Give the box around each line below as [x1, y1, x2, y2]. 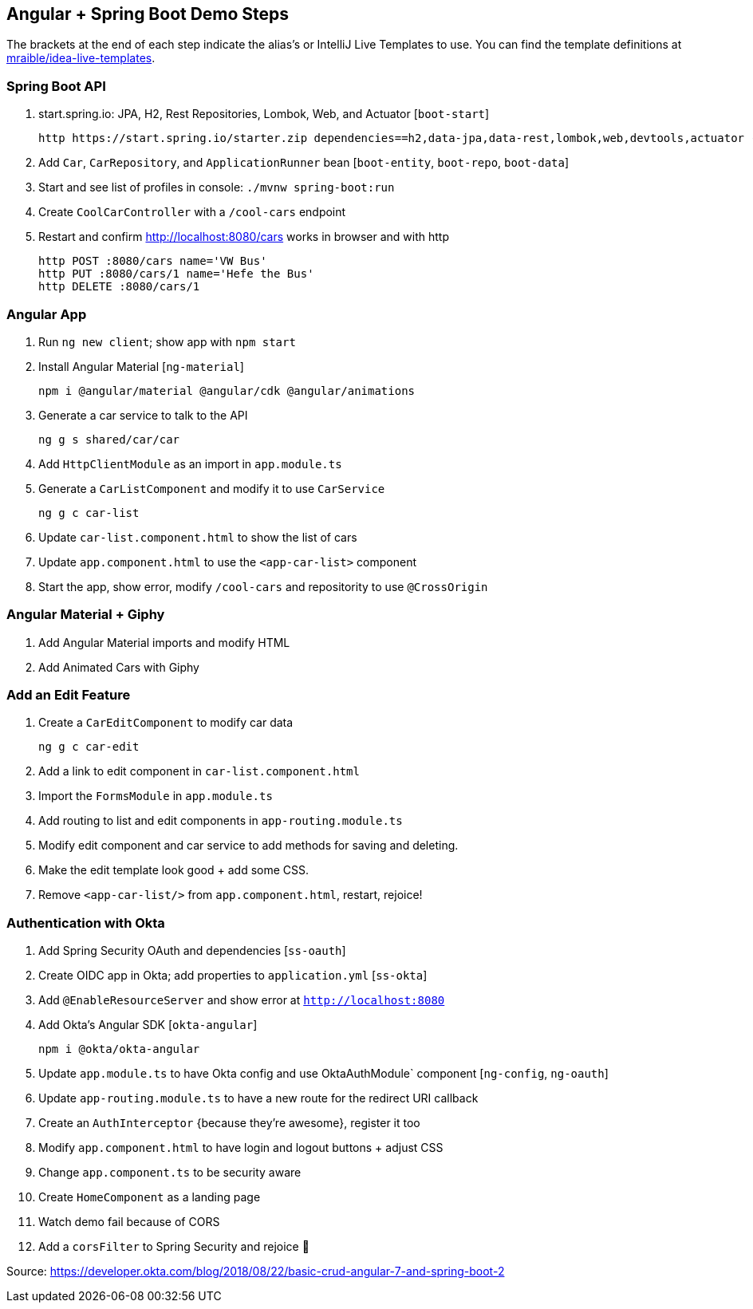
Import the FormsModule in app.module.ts [38, 789, 273, 803]
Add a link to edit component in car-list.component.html [38, 764, 360, 779]
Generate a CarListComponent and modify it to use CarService [38, 481, 385, 495]
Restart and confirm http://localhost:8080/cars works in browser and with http [38, 230, 450, 244]
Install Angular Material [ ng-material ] [38, 359, 244, 373]
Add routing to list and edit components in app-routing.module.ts [38, 814, 403, 828]
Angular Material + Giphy [6, 606, 165, 623]
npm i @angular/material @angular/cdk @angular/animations [38, 384, 416, 397]
